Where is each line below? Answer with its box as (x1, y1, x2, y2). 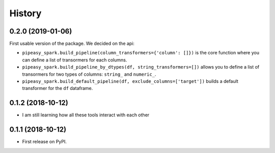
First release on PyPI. (22, 139, 67, 145)
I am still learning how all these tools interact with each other (22, 112, 150, 118)
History (9, 8, 42, 19)
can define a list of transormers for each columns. (22, 56, 127, 63)
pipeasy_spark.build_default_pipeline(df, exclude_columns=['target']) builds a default (22, 78, 239, 84)
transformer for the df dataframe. (22, 85, 93, 91)
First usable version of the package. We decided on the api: (9, 41, 135, 47)
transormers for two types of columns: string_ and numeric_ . (22, 71, 156, 77)
